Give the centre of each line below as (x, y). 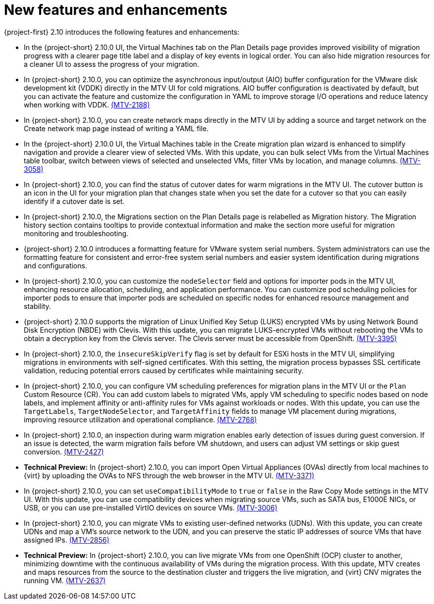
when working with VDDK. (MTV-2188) (87, 104)
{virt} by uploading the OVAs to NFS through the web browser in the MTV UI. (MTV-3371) (169, 475)
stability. (37, 306)
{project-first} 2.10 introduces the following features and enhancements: (122, 32)
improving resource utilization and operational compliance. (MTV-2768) (140, 419)
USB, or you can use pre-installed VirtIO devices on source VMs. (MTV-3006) (151, 507)
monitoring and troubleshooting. (76, 233)
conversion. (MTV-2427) (64, 452)
